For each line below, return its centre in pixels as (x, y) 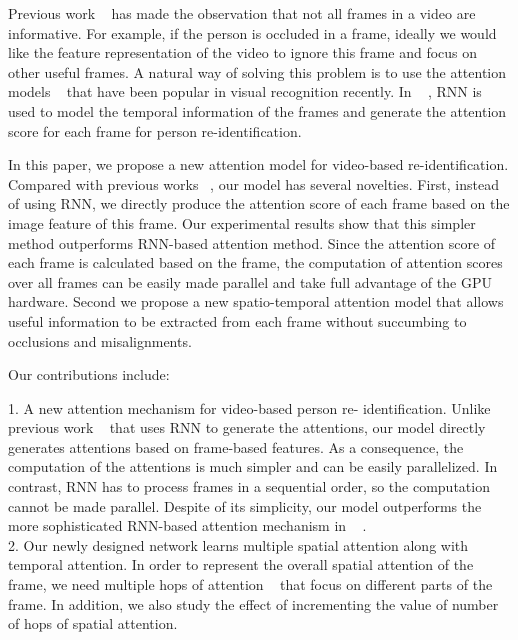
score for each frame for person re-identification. (155, 130)
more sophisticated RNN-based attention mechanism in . (187, 525)
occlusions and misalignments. (100, 340)
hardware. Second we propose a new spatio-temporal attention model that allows (256, 301)
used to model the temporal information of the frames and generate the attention (257, 110)
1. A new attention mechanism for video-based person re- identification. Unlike (249, 407)
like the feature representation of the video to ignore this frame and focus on (243, 52)
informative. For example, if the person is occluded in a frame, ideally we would (252, 32)
